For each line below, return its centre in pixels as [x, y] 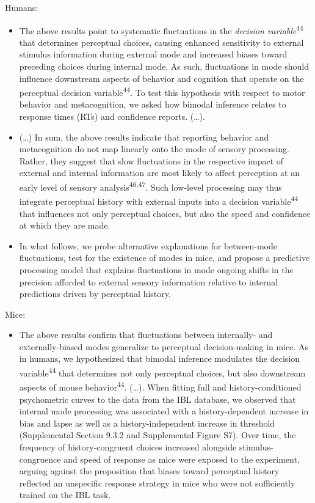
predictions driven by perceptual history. [95, 294]
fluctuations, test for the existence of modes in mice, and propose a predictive [165, 258]
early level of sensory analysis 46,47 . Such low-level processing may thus [150, 186]
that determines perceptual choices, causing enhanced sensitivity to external [161, 42]
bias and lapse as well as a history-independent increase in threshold [147, 423]
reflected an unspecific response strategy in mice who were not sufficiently [157, 483]
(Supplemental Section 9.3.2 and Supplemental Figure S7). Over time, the [157, 435]
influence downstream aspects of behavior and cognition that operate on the [161, 78]
